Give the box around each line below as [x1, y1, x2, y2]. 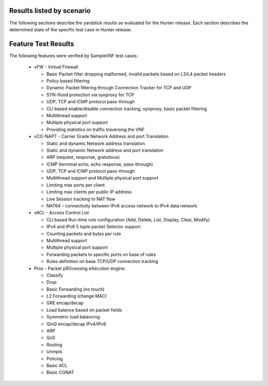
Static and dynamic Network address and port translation [46, 147, 164, 153]
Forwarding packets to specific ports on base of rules [46, 251, 156, 257]
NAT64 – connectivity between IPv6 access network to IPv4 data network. [46, 203, 199, 209]
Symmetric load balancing [46, 314, 100, 320]
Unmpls [46, 349, 63, 355]
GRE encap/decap [46, 300, 84, 306]
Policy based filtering [46, 77, 90, 84]
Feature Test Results [9, 40, 74, 48]
